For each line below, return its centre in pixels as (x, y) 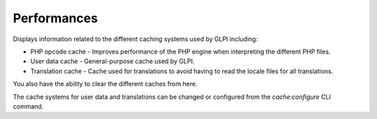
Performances (55, 18)
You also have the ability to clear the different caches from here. (105, 84)
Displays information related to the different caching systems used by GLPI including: (135, 39)
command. (28, 106)
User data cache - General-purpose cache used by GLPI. (112, 61)
